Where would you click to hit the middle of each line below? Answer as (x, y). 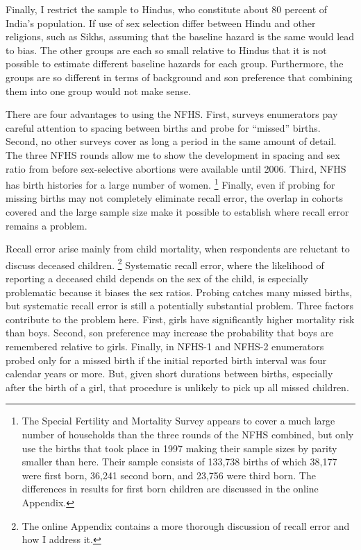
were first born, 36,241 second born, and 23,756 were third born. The (169, 475)
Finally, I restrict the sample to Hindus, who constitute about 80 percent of (167, 9)
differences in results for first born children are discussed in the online (170, 489)
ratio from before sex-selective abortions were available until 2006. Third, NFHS (176, 168)
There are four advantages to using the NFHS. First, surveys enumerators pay (172, 114)
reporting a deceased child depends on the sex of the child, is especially (157, 278)
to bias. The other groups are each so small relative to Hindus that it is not (166, 50)
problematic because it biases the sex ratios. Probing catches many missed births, (179, 292)
